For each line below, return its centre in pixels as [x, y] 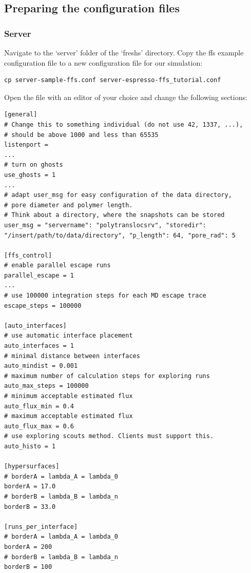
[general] [21, 115]
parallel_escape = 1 [39, 275]
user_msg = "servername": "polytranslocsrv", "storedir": [105, 225]
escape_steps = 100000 [43, 305]
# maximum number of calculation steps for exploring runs [107, 376]
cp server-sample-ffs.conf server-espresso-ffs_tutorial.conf [113, 80]
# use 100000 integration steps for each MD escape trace [105, 296]
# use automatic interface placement [69, 336]
